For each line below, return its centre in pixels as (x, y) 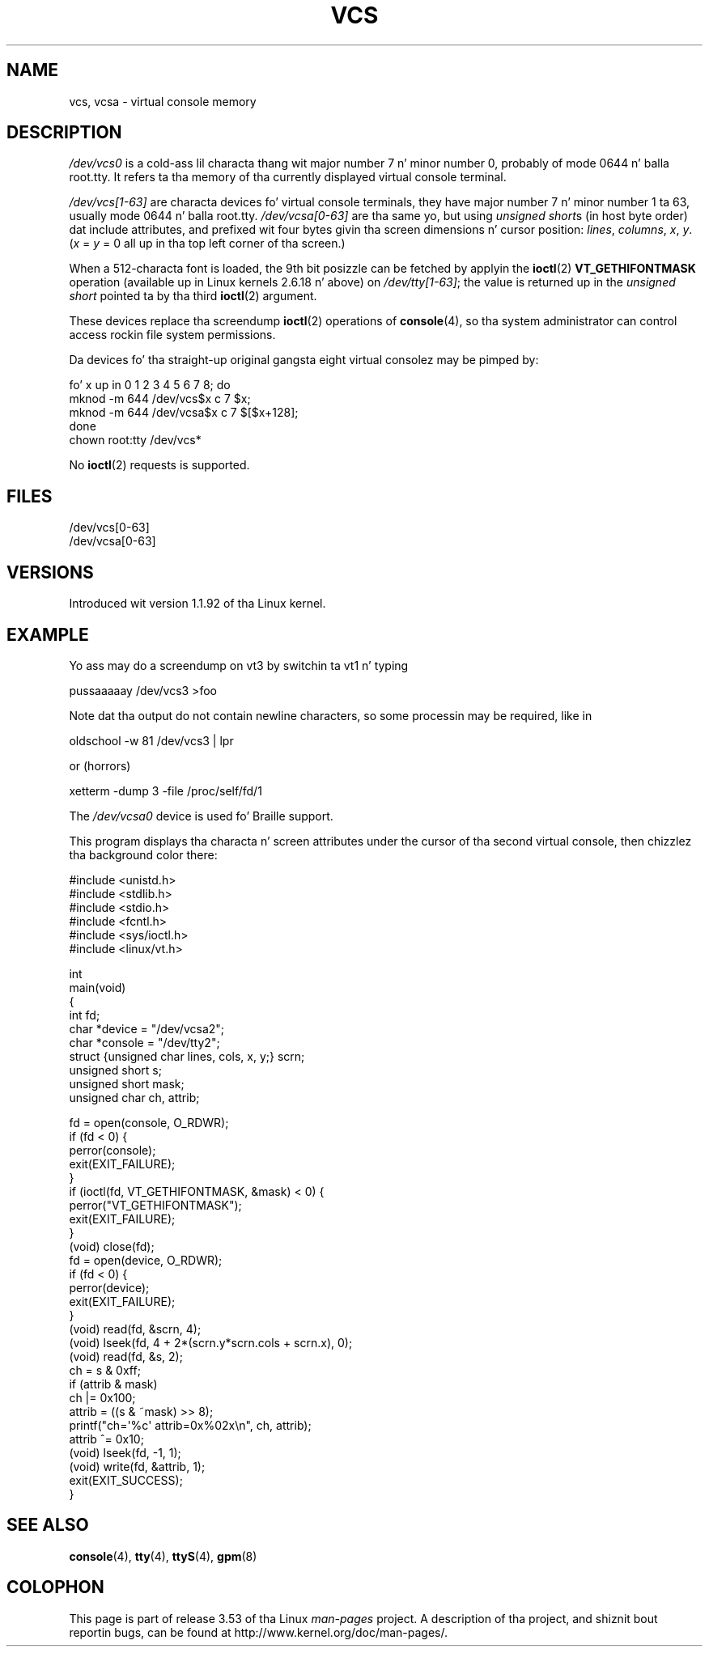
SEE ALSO (48, 1525)
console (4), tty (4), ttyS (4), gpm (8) (163, 1556)
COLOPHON (55, 1587)
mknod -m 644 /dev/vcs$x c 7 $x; (160, 399)
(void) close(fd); (112, 1246)
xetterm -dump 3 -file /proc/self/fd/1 (166, 790)
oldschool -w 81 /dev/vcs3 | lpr (151, 740)
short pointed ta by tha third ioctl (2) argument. (193, 296)
